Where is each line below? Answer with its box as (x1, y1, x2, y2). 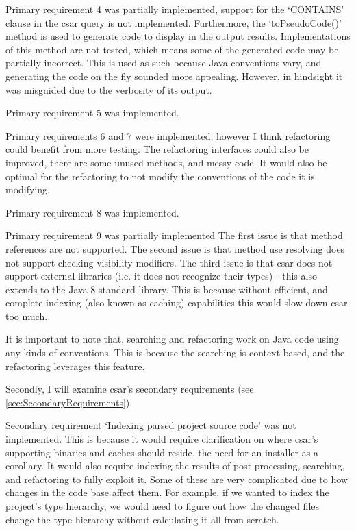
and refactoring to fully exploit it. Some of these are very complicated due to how (5, 471, 348, 486)
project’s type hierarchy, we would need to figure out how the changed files (5, 499, 320, 513)
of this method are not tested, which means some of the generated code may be (5, 42, 339, 56)
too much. (5, 308, 48, 323)
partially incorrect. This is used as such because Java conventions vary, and (5, 55, 322, 70)
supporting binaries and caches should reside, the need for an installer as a (5, 445, 318, 459)
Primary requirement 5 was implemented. (5, 106, 179, 120)
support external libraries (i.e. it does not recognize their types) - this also (5, 269, 317, 283)
